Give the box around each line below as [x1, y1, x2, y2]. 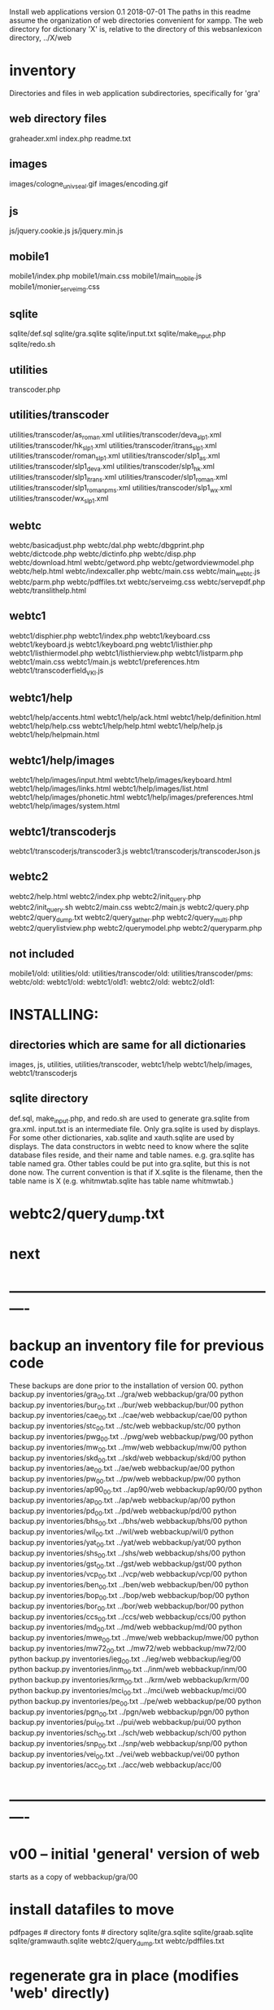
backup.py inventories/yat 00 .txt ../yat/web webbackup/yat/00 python [9, 1537, 242, 1549]
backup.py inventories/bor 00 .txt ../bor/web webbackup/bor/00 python [9, 1600, 245, 1613]
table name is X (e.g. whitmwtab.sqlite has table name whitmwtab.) [9, 1176, 234, 1186]
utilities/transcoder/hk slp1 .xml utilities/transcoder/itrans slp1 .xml [9, 440, 218, 452]
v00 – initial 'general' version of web [9, 1845, 260, 1863]
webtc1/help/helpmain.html [9, 730, 100, 739]
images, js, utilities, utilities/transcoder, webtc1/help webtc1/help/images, [9, 1060, 253, 1069]
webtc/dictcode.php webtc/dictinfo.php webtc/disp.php [9, 549, 197, 559]
